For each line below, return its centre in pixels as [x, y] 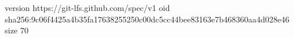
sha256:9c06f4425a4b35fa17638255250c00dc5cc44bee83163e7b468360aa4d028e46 [147, 19]
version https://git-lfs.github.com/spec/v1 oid [87, 7]
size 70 [17, 30]
